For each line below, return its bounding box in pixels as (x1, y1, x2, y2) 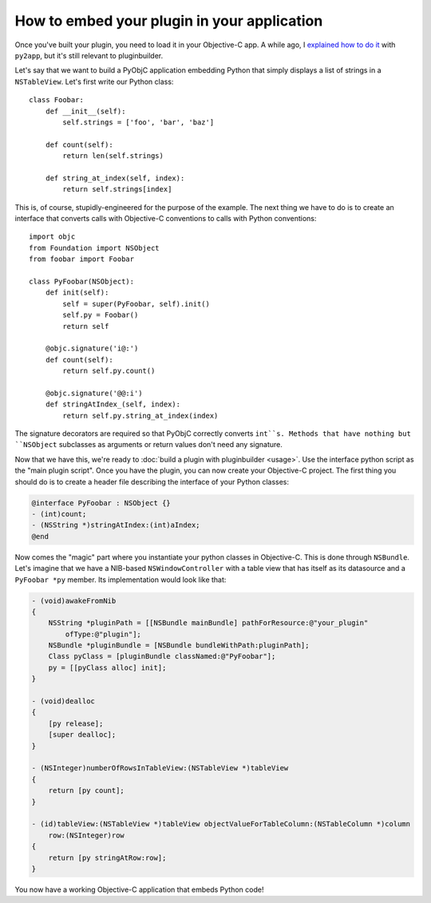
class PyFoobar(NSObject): (29, 276, 135, 286)
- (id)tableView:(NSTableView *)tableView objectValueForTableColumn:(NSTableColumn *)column (31, 819, 411, 829)
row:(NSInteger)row (48, 830, 125, 840)
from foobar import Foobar (29, 255, 135, 263)
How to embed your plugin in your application (14, 12, 323, 30)
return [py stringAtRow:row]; (48, 853, 167, 862)
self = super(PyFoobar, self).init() (62, 299, 211, 308)
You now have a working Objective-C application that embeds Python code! (14, 885, 264, 894)
